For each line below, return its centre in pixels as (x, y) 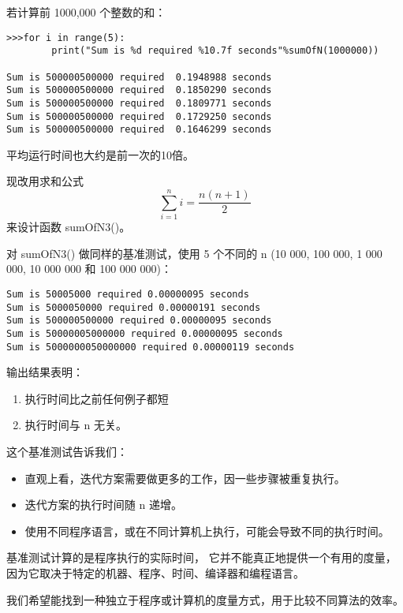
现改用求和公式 (45, 181)
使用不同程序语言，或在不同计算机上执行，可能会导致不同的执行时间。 (207, 531)
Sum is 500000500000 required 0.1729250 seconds (139, 116)
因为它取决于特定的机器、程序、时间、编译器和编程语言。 (155, 572)
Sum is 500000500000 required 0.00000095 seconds (139, 321)
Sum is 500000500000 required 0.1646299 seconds (139, 130)
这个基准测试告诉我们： (67, 451)
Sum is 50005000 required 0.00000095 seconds (128, 294)
